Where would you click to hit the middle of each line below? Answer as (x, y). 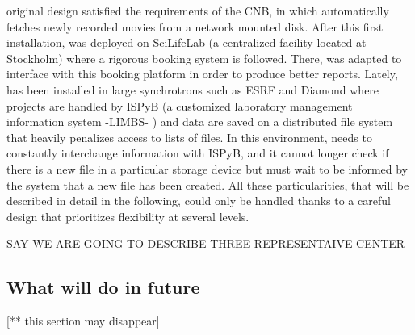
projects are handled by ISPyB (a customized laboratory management (180, 105)
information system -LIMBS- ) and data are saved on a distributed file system (200, 121)
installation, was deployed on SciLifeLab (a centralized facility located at (187, 42)
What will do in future (103, 287)
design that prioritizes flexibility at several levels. (128, 216)
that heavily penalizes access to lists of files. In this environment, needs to (189, 137)
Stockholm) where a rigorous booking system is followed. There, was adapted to (204, 58)
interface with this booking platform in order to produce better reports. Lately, (202, 74)
